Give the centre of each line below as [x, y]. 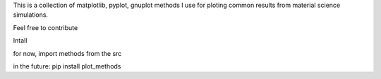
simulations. [31, 15]
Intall [20, 41]
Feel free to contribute [46, 27]
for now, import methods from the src [67, 53]
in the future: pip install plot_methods [67, 66]
